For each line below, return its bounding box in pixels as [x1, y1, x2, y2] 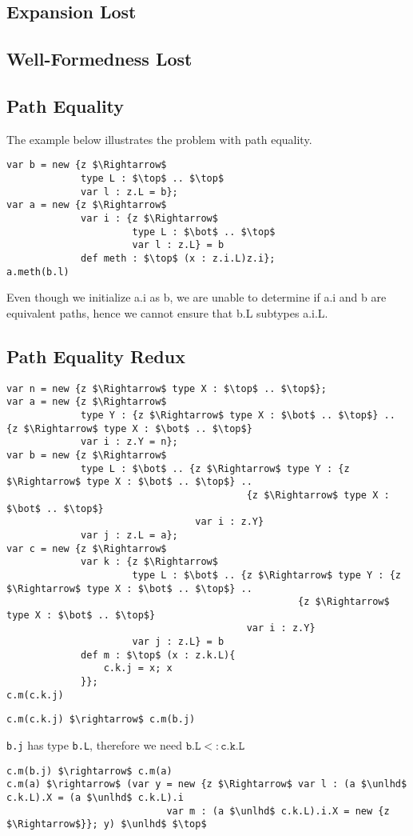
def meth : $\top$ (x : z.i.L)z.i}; [81, 252, 276, 264]
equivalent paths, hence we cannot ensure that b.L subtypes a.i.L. [6, 304, 328, 321]
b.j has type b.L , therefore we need [6, 737, 183, 754]
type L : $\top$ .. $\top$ [81, 173, 224, 185]
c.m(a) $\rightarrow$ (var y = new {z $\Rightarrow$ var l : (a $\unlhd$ [6, 778, 407, 790]
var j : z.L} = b [132, 636, 224, 648]
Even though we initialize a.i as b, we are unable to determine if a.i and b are [6, 289, 387, 306]
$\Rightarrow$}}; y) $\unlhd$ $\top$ [6, 818, 207, 830]
